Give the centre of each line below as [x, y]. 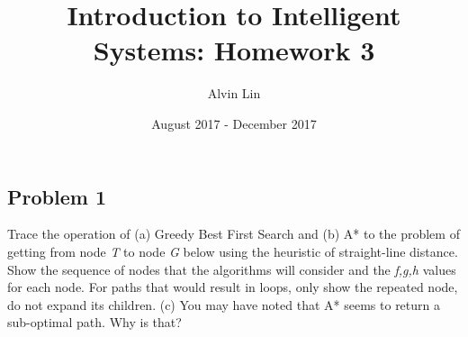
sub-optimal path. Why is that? [94, 322]
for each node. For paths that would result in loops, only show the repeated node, [233, 287]
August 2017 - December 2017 [234, 123]
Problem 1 [57, 196]
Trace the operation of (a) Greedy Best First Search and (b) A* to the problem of [234, 234]
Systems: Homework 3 [234, 50]
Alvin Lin [234, 93]
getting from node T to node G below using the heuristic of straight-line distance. [233, 251]
